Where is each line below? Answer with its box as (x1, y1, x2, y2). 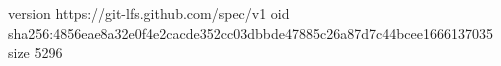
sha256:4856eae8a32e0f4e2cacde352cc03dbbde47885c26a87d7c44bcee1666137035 (8, 22, 493, 43)
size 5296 (8, 42, 63, 63)
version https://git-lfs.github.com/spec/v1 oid (8, 3, 290, 23)
